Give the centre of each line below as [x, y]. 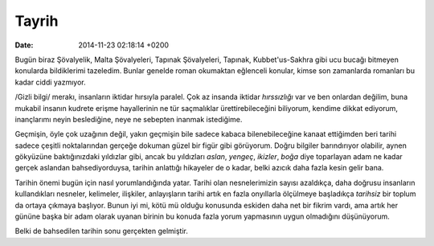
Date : [24, 45]
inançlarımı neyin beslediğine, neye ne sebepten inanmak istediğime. [129, 119]
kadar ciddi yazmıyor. [50, 82]
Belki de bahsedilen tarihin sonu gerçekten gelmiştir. [102, 231]
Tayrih [37, 21]
